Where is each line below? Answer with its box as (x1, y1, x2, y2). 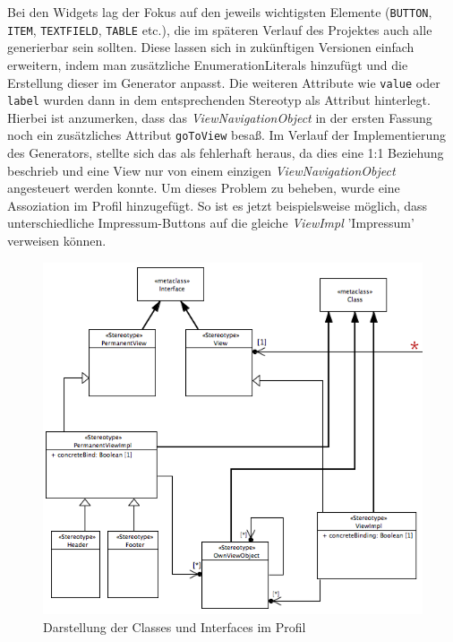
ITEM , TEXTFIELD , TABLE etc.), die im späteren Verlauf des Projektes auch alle (7, 20, 432, 39)
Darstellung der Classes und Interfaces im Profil (43, 617, 306, 636)
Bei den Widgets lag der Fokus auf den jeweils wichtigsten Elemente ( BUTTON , (7, 3, 432, 21)
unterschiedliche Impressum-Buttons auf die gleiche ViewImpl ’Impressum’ (7, 213, 415, 232)
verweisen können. (7, 231, 107, 250)
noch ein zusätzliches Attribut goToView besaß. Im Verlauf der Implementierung (7, 126, 447, 144)
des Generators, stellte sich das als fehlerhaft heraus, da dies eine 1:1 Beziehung (7, 143, 444, 162)
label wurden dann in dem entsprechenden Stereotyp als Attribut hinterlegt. (7, 91, 431, 109)
